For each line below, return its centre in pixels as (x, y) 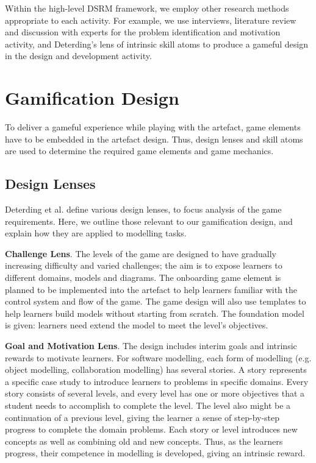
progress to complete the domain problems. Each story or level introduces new (151, 429)
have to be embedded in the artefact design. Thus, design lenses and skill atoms (154, 139)
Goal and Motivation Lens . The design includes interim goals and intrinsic (151, 346)
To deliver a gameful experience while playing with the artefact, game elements (153, 127)
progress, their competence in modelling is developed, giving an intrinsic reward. (155, 453)
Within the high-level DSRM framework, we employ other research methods (147, 8)
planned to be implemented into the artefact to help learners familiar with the (151, 289)
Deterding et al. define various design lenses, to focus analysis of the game (143, 209)
